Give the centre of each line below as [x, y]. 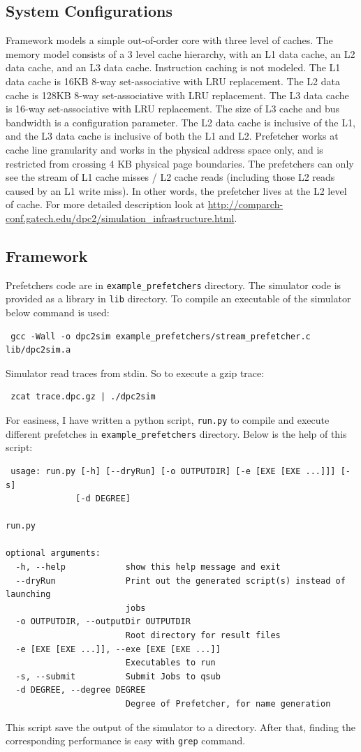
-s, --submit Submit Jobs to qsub [118, 676]
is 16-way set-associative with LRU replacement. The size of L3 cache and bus [173, 109]
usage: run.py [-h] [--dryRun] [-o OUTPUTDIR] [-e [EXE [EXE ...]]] [173, 471]
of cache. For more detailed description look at [105, 204]
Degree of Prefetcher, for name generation [228, 704]
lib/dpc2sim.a [38, 350]
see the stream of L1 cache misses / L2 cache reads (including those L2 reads [170, 177]
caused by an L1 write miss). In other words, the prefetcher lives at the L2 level [176, 190]
